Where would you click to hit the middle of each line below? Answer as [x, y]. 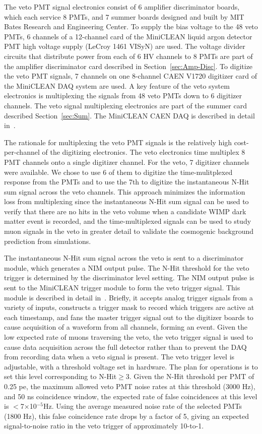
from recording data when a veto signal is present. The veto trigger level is [119, 357]
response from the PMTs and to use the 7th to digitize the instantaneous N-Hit [127, 182]
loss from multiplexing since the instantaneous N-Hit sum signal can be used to [126, 201]
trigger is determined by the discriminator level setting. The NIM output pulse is [129, 277]
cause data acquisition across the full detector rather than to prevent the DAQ [125, 347]
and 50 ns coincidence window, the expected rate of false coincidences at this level [131, 396]
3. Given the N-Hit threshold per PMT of [190, 376]
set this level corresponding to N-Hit [60, 376]
